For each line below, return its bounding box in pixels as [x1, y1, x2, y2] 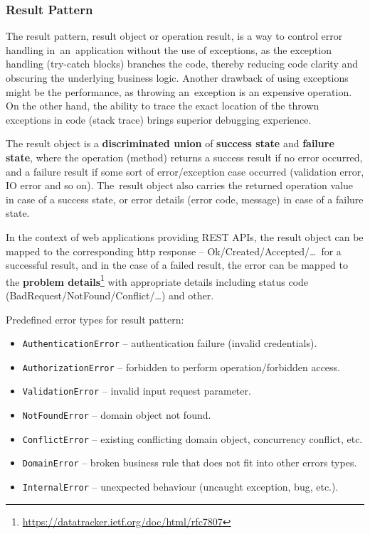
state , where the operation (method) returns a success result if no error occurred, [6, 149, 363, 164]
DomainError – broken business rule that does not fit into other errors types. [22, 455, 357, 470]
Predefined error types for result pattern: [6, 311, 184, 326]
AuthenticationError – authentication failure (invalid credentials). [22, 336, 317, 351]
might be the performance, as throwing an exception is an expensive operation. [6, 84, 352, 99]
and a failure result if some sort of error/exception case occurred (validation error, [6, 164, 364, 178]
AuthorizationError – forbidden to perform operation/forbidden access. [22, 359, 340, 374]
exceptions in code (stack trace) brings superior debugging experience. [6, 112, 312, 127]
